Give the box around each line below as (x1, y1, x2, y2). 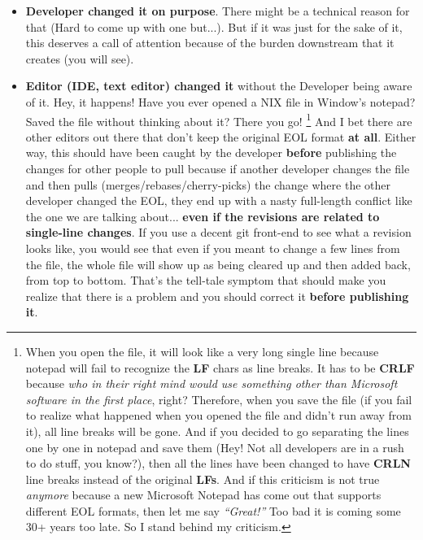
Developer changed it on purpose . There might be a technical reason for (25, 2, 410, 19)
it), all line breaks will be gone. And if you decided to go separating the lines (25, 422, 409, 439)
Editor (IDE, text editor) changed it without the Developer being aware (25, 77, 412, 94)
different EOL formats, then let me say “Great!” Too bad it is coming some (25, 502, 401, 519)
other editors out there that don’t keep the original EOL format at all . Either (25, 128, 416, 145)
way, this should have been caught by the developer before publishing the (25, 144, 397, 161)
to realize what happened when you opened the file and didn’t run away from (25, 407, 412, 424)
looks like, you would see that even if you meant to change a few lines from (25, 239, 400, 256)
